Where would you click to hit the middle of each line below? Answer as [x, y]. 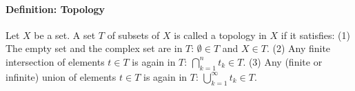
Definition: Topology [55, 9]
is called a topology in [220, 35]
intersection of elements [55, 61]
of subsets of [133, 35]
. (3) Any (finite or [283, 61]
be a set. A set [65, 35]
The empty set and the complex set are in [94, 48]
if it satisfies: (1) [315, 35]
